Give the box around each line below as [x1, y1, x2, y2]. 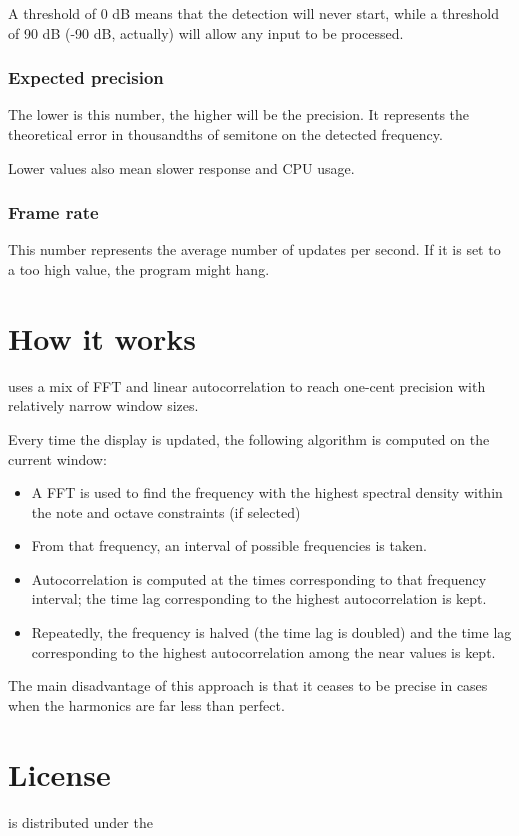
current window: [8, 448, 107, 469]
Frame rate [8, 200, 99, 225]
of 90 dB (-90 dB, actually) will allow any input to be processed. [8, 22, 404, 43]
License [8, 753, 111, 794]
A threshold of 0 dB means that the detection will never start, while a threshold [8, 3, 500, 23]
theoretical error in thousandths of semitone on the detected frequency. [8, 124, 443, 144]
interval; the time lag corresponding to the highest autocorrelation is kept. [31, 588, 487, 609]
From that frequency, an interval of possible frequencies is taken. [31, 535, 427, 556]
